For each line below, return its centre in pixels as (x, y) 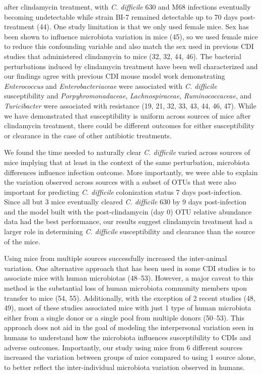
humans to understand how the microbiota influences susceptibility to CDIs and (127, 337)
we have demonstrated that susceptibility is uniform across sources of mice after (127, 115)
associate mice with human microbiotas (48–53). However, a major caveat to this (129, 278)
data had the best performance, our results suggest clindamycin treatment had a (128, 221)
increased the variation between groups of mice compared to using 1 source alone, (130, 357)
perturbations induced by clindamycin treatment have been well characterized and (131, 66)
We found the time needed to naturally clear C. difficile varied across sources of (127, 152)
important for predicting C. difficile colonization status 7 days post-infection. (123, 192)
